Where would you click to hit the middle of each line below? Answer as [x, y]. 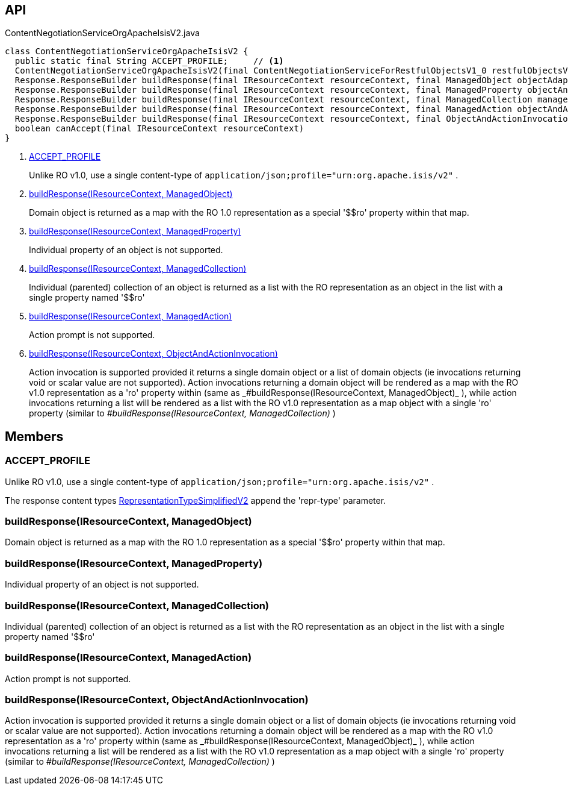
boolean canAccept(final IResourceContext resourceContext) [159, 129]
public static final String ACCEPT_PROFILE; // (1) [149, 61]
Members [34, 436]
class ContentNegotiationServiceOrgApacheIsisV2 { [127, 52]
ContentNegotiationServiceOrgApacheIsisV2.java [102, 33]
